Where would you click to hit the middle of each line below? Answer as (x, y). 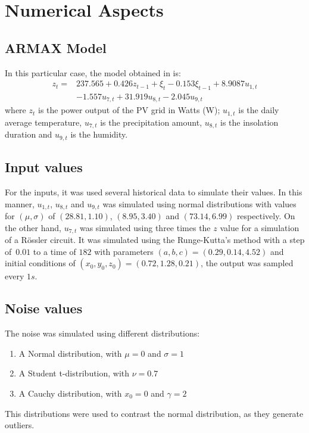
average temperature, (43, 122)
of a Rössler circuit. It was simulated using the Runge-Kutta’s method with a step (155, 240)
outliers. (20, 425)
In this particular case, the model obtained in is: (93, 72)
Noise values (44, 308)
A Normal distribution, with (70, 353)
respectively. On (266, 216)
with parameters (124, 251)
